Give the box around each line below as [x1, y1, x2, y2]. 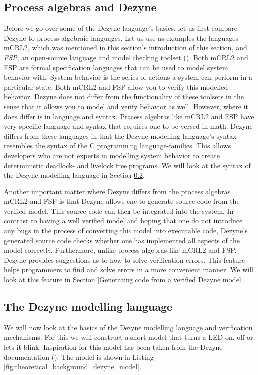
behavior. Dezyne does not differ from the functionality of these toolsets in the [4, 91, 244, 102]
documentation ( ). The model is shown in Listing [4, 351, 154, 362]
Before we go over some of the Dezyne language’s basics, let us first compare [4, 23, 237, 33]
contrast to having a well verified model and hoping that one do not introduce [4, 215, 243, 226]
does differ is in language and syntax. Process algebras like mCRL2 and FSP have [4, 111, 254, 121]
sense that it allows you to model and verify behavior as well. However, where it [4, 101, 249, 111]
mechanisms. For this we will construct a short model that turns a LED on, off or [4, 332, 253, 342]
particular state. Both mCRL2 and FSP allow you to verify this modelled [4, 81, 228, 92]
